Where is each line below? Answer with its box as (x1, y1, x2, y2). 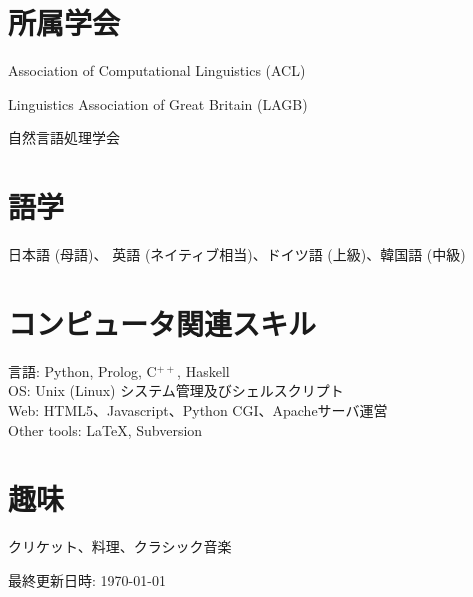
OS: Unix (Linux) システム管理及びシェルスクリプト (8, 380, 344, 401)
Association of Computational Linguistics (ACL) (8, 60, 306, 81)
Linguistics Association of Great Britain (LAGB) (8, 93, 308, 114)
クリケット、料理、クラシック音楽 (8, 536, 232, 557)
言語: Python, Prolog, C (8, 360, 157, 381)
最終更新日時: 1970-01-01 (8, 569, 166, 590)
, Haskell (177, 360, 230, 381)
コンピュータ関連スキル (8, 302, 317, 343)
